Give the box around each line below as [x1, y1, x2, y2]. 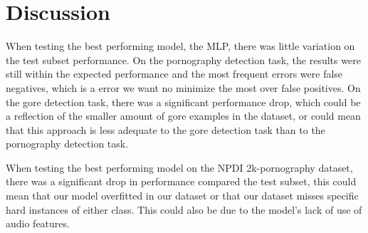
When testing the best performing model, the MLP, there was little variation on [6, 38, 355, 53]
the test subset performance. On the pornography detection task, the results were [6, 52, 361, 67]
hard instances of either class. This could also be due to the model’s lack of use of [6, 202, 362, 217]
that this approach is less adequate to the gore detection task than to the [6, 122, 325, 137]
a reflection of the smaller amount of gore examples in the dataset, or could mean [6, 108, 361, 123]
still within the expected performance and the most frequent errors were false [6, 66, 343, 81]
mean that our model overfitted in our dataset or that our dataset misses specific [6, 188, 359, 203]
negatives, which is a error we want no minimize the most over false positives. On [6, 80, 361, 95]
